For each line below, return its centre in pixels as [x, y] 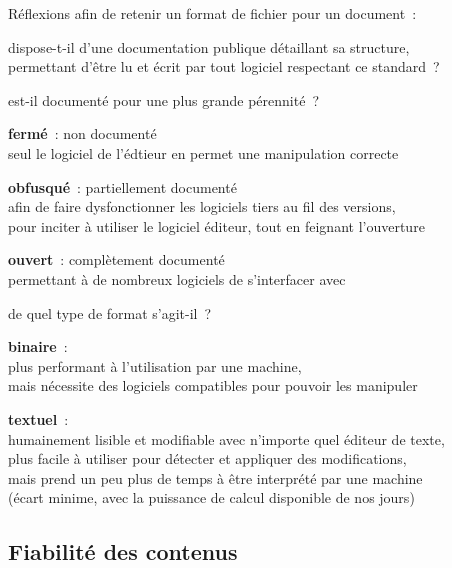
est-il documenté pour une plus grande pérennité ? [164, 99]
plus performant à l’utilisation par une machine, [155, 365]
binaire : [38, 346]
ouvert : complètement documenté [116, 259]
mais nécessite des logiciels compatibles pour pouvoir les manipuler [213, 385]
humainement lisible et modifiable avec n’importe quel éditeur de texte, [226, 438]
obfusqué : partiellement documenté [122, 186]
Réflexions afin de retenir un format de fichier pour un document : [212, 13]
